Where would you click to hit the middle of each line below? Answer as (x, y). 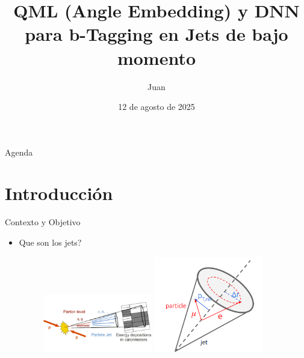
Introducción (59, 193)
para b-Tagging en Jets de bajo (157, 34)
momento (157, 57)
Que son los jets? (50, 242)
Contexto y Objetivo (43, 222)
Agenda (19, 152)
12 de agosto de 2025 (157, 107)
